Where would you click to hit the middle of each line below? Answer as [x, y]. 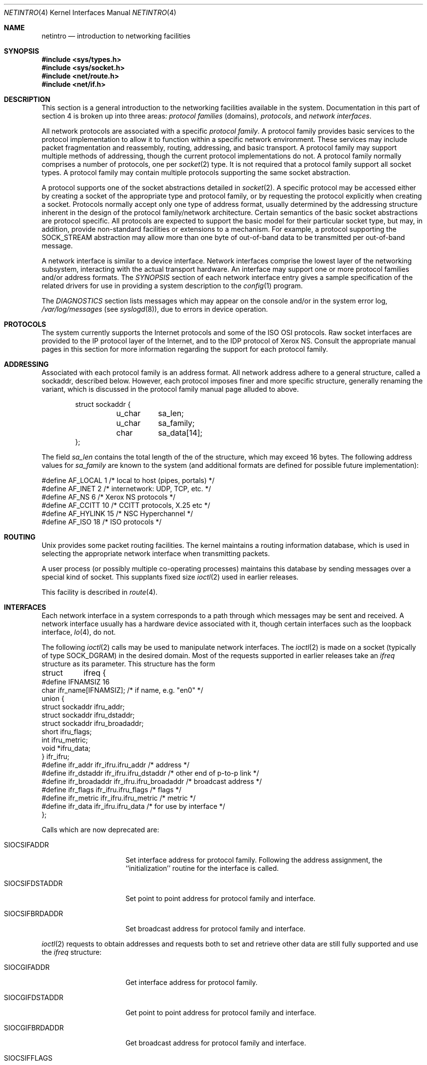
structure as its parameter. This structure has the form [128, 664]
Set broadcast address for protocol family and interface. [215, 929]
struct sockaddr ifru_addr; [83, 707]
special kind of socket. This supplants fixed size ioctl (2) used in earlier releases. [170, 577]
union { [53, 698]
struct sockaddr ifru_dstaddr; [88, 715]
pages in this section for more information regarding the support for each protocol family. [185, 349]
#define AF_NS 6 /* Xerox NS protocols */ [108, 497]
